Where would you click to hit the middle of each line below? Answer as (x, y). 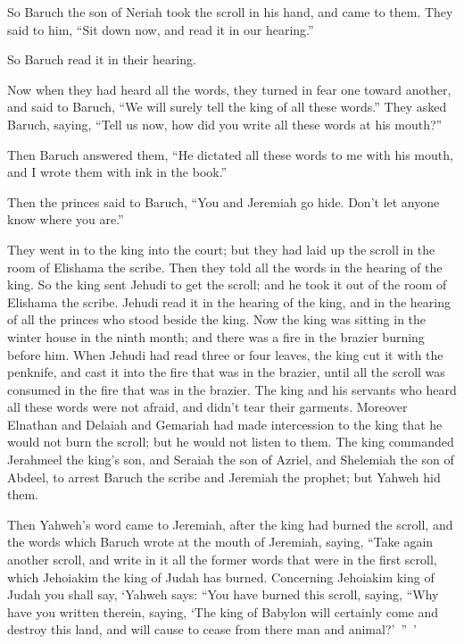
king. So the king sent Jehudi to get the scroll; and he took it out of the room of (227, 284)
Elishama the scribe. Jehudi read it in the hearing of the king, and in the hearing (229, 301)
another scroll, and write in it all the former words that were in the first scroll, (222, 560)
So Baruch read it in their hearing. (102, 59)
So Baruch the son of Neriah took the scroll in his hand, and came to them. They (230, 12)
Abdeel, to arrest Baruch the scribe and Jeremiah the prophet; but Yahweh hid (224, 477)
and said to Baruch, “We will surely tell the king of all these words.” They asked (227, 107)
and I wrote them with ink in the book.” (117, 172)
